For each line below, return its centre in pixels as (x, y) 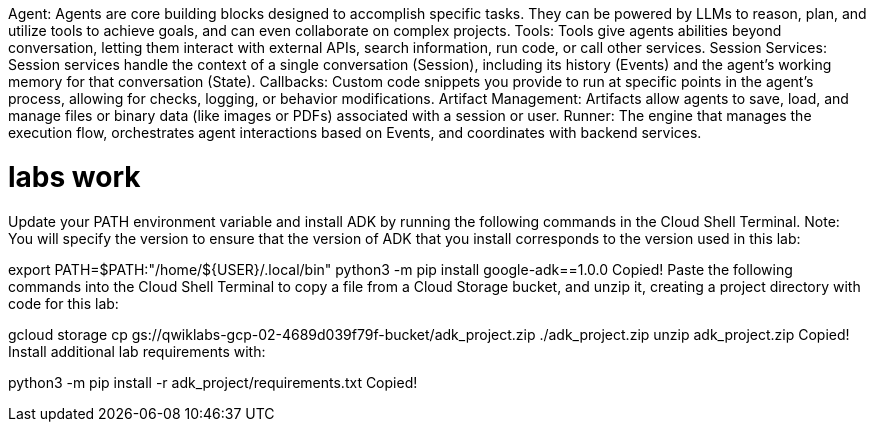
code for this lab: (63, 303)
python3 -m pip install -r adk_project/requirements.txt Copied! (213, 382)
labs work (74, 176)
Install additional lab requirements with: (137, 351)
